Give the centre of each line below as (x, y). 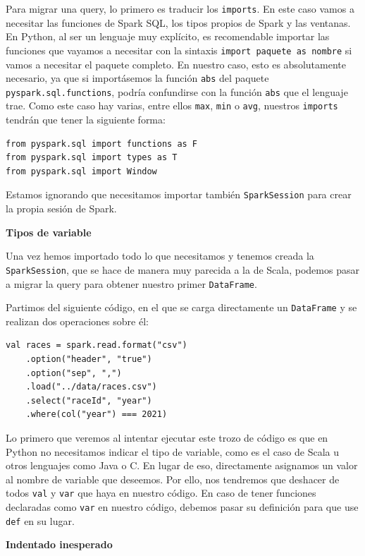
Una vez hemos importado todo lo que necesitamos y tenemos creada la (160, 256)
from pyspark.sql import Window (81, 171)
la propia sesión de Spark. (61, 208)
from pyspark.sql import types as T (92, 158)
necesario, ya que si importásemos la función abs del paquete (137, 78)
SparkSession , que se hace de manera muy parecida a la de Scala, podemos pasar (182, 269)
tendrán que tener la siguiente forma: (86, 120)
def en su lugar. (40, 520)
